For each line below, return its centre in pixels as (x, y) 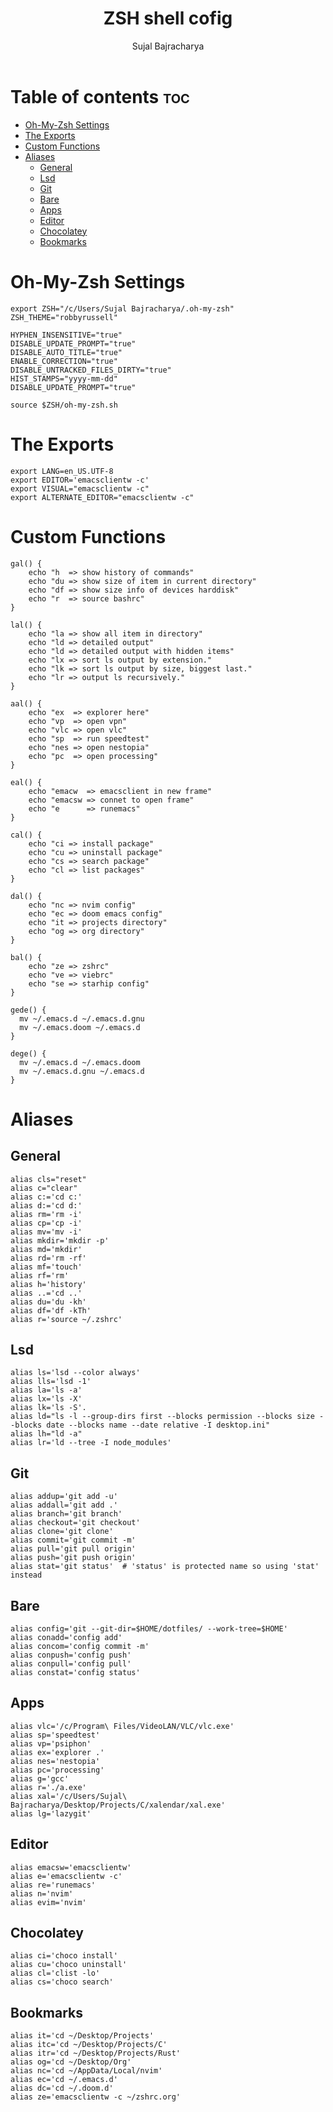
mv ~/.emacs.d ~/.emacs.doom (80, 1062)
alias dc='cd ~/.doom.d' (62, 2088)
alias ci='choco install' (64, 1956)
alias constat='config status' (75, 1672)
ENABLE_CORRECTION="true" (64, 361)
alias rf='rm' (40, 1275)
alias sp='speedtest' (55, 1735)
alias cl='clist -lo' (55, 1973)
